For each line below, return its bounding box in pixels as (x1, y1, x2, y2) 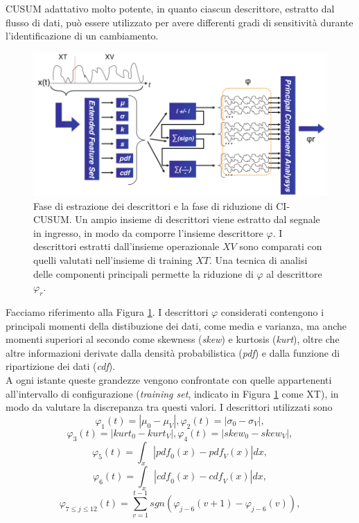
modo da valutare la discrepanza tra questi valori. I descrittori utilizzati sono (6, 400, 333, 414)
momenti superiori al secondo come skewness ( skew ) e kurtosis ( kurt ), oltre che (6, 332, 340, 346)
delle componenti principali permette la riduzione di (33, 266, 254, 281)
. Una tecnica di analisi (209, 253, 308, 267)
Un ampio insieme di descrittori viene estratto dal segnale (75, 212, 320, 227)
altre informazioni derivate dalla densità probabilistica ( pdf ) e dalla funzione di (6, 345, 340, 360)
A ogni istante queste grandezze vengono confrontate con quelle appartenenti (6, 372, 332, 387)
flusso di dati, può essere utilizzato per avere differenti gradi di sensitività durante (6, 15, 353, 29)
